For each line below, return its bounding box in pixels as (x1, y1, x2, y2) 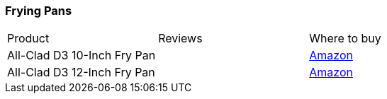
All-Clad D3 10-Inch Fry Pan (7, 48, 156, 63)
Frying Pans (5, 4, 72, 18)
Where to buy (309, 31, 381, 46)
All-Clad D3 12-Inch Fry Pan (7, 65, 155, 80)
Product (7, 31, 50, 46)
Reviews (158, 31, 203, 46)
